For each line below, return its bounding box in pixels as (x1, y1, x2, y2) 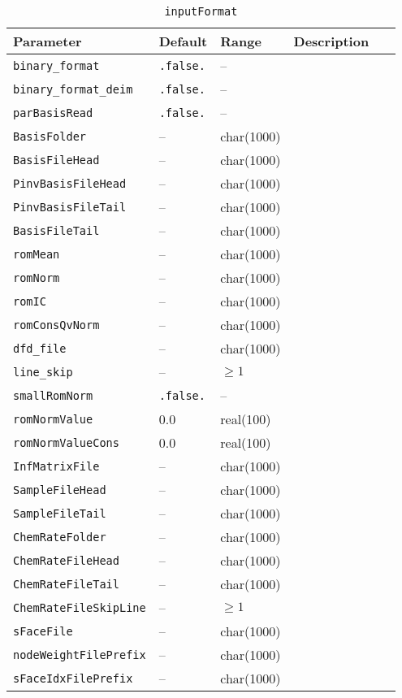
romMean (13, 247, 60, 261)
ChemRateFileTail (13, 577, 119, 591)
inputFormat (164, 5, 238, 18)
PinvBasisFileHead (13, 176, 127, 190)
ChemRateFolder (13, 530, 106, 544)
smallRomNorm (13, 388, 93, 402)
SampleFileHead (13, 483, 106, 496)
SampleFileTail (13, 506, 106, 520)
